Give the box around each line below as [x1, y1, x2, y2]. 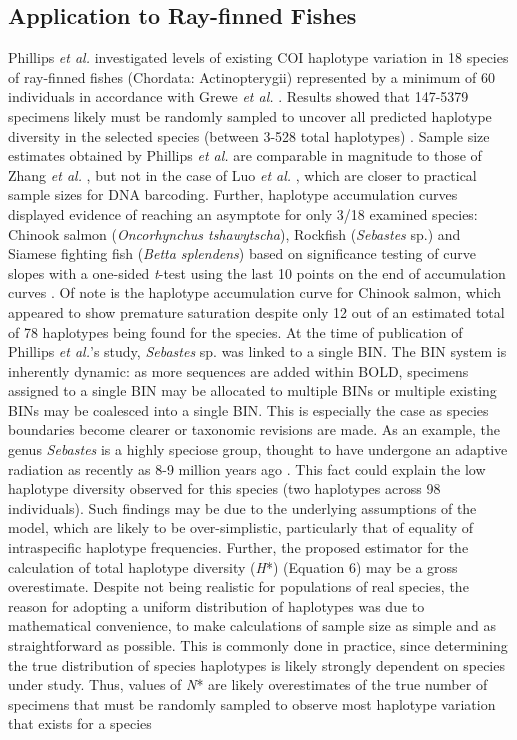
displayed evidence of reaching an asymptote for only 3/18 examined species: [8, 203, 478, 224]
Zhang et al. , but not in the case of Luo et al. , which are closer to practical [8, 164, 477, 185]
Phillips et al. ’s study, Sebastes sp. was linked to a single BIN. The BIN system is [8, 341, 507, 362]
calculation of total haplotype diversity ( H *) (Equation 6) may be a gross [8, 556, 458, 577]
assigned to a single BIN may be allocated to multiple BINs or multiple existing [8, 380, 497, 401]
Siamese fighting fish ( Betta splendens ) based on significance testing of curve [8, 243, 476, 264]
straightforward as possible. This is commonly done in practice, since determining [8, 635, 508, 656]
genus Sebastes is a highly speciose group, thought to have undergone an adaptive [8, 439, 508, 460]
